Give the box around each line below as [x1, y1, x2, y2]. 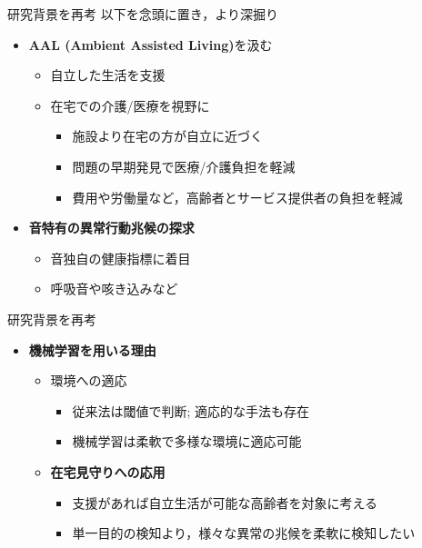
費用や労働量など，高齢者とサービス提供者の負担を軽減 [72, 187, 403, 206]
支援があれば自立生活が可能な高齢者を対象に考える [72, 493, 377, 512]
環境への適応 [50, 371, 127, 390]
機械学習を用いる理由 [28, 340, 156, 359]
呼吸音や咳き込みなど [50, 279, 178, 298]
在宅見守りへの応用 [50, 462, 166, 481]
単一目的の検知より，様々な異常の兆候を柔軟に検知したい [72, 523, 416, 543]
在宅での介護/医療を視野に [50, 95, 210, 115]
